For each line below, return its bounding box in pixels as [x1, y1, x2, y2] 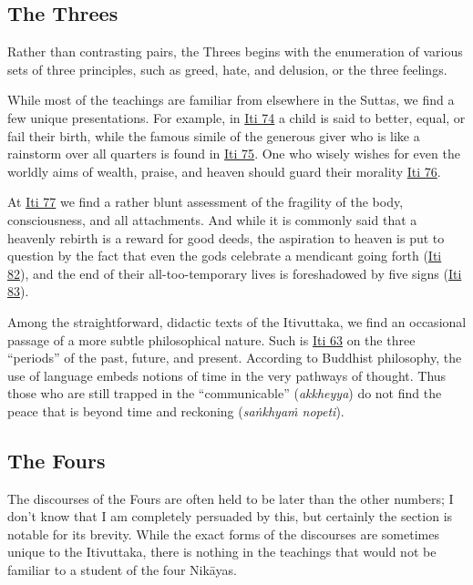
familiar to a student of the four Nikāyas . [7, 560, 237, 580]
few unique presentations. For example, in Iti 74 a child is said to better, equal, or [7, 108, 466, 127]
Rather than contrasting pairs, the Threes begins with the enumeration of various [7, 42, 463, 61]
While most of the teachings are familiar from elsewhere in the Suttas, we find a [7, 90, 455, 109]
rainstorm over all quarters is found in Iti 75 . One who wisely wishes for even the [7, 144, 460, 163]
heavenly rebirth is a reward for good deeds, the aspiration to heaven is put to [7, 228, 445, 247]
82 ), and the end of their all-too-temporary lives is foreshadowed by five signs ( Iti [7, 263, 462, 282]
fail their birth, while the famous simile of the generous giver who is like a [7, 126, 420, 145]
